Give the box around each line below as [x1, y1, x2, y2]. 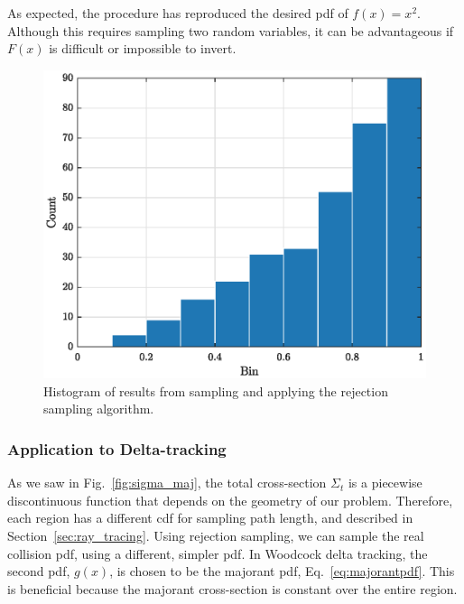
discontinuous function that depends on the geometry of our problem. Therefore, [7, 490, 453, 509]
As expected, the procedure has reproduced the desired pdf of [7, 4, 348, 22]
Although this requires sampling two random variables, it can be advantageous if [7, 21, 454, 40]
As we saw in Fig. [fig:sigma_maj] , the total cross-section [7, 473, 327, 492]
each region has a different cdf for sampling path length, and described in [7, 508, 413, 527]
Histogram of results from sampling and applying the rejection [43, 381, 388, 400]
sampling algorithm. [43, 399, 154, 418]
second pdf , [7, 562, 70, 581]
